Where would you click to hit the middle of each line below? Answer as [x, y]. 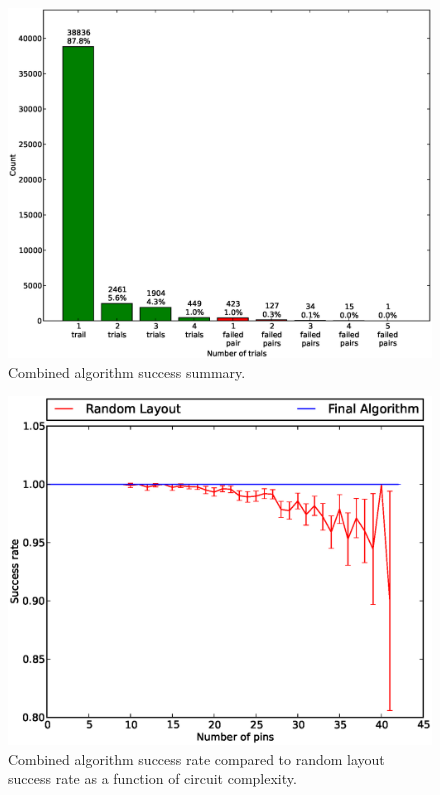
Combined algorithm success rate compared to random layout [196, 758]
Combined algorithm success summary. [127, 371]
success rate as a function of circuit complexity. [152, 778]
